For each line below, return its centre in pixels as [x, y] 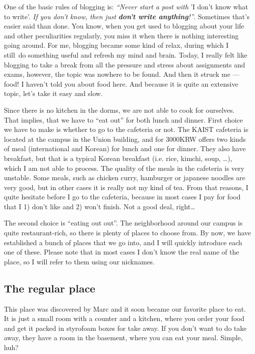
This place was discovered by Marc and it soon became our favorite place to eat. [125, 308]
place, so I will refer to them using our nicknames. [79, 261]
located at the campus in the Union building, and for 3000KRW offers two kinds [125, 139]
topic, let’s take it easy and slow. [53, 93]
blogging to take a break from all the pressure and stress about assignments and [125, 64]
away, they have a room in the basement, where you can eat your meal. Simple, [123, 338]
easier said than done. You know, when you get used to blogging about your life [124, 26]
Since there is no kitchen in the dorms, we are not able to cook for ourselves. [119, 110]
